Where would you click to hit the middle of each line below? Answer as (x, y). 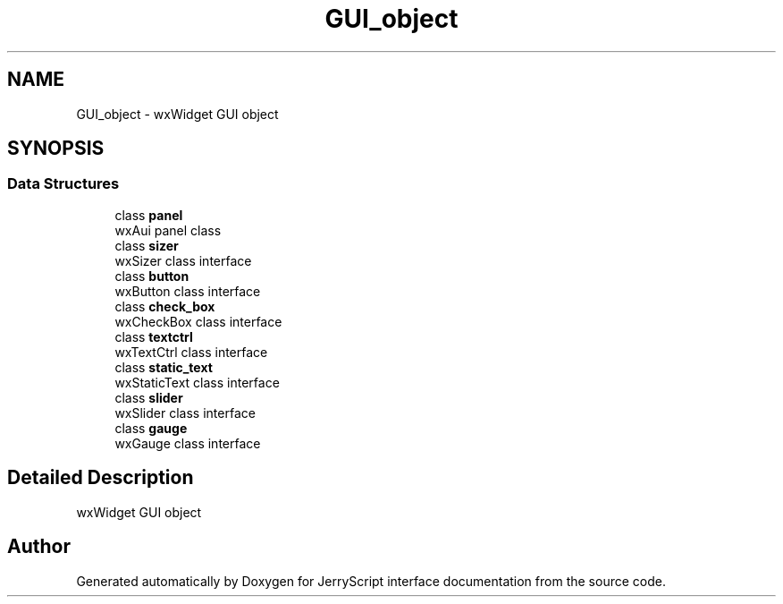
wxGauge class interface (188, 443)
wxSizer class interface (183, 260)
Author (39, 547)
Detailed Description (101, 478)
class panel (149, 215)
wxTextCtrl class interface (191, 352)
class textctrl (154, 336)
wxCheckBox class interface (198, 321)
